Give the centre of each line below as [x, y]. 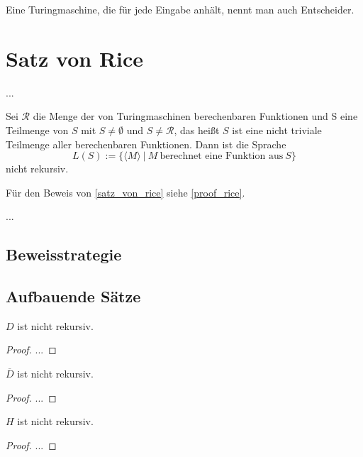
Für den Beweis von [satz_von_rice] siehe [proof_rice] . [125, 192]
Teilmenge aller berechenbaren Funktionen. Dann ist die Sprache [146, 144]
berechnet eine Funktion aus [222, 156]
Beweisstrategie [64, 254]
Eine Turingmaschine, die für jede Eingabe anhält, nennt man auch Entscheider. [180, 9]
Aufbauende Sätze [73, 296]
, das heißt [197, 130]
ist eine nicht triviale [277, 130]
